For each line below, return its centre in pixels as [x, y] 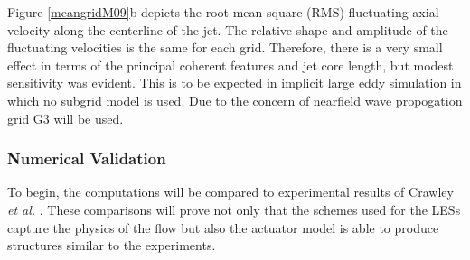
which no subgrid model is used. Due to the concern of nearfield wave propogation [235, 100]
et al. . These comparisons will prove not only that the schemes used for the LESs [234, 209]
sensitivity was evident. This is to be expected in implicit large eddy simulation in [235, 83]
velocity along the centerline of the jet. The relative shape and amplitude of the [228, 29]
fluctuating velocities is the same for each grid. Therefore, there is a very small [225, 47]
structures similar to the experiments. [112, 245]
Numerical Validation [87, 158]
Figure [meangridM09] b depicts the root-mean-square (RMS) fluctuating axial [223, 12]
